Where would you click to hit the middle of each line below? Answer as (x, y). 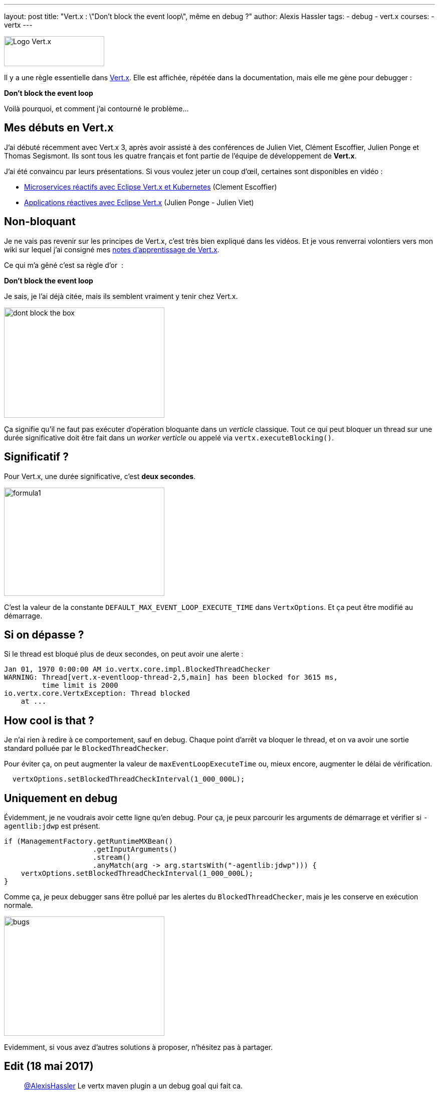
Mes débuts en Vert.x (59, 128)
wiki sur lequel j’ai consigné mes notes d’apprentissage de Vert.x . (112, 249)
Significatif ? (36, 457)
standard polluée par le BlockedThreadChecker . (86, 748)
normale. (19, 905)
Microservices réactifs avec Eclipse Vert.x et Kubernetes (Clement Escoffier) (151, 187)
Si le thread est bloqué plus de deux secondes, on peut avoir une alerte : (124, 654)
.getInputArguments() (135, 849)
